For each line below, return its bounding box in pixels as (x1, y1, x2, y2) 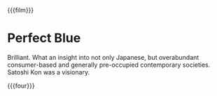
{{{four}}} (7, 81, 35, 90)
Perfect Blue (7, 31, 81, 46)
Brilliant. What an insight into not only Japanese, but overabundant (7, 53, 199, 61)
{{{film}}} (7, 6, 34, 14)
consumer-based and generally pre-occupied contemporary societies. (7, 61, 211, 69)
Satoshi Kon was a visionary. (7, 67, 90, 76)
